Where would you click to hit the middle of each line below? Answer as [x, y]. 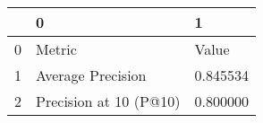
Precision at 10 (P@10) [108, 101]
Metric [56, 49]
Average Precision [91, 75]
